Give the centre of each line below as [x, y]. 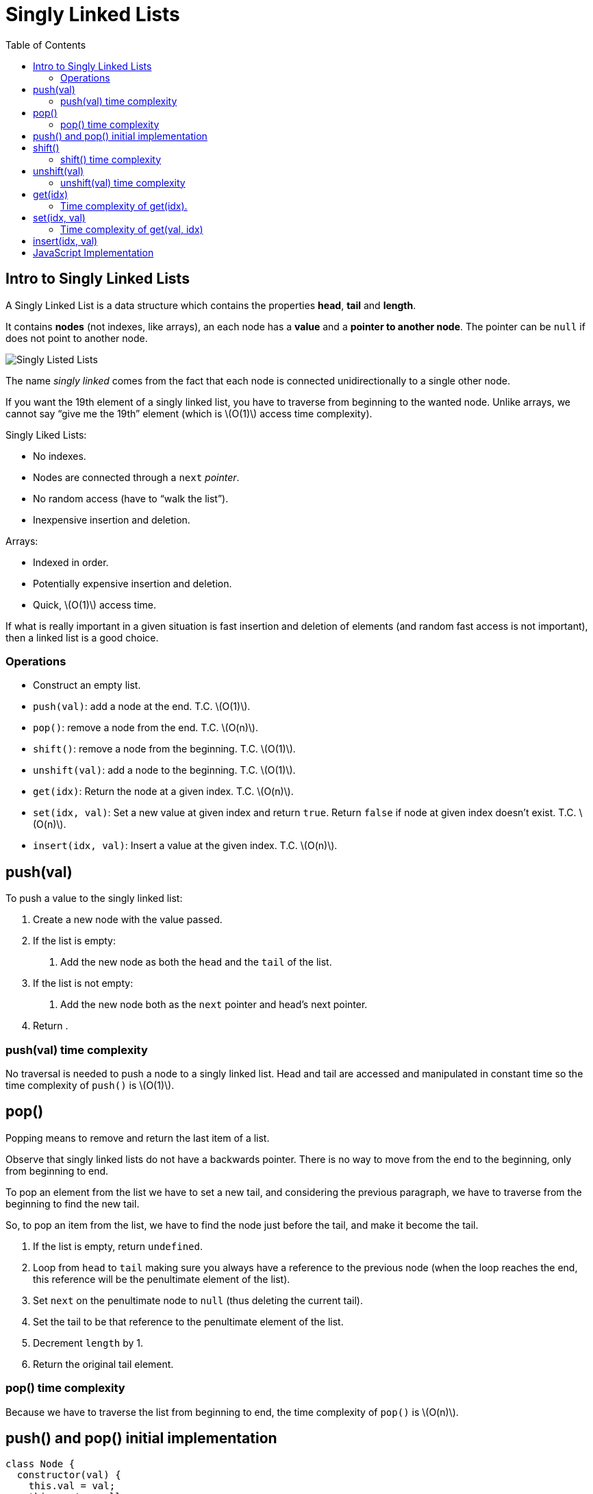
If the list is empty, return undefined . [118, 1246]
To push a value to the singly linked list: [94, 898]
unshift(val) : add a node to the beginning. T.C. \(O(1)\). [164, 770]
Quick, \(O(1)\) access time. [95, 604]
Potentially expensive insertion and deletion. [133, 583]
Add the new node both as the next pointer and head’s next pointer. [214, 1005]
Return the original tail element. [103, 1364]
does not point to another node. [77, 338]
